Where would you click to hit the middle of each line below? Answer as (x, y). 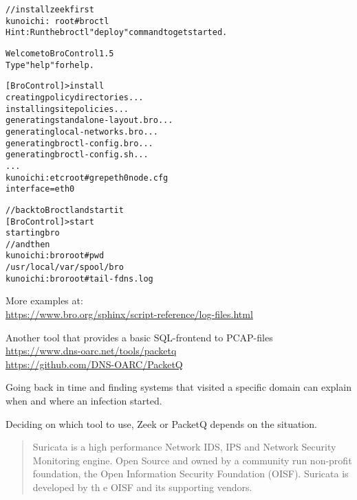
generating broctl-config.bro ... (79, 143)
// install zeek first (50, 10)
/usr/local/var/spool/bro (65, 268)
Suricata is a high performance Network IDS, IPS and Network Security (184, 447)
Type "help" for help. (50, 65)
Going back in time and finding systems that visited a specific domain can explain (178, 387)
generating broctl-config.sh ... (77, 155)
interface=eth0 (40, 189)
